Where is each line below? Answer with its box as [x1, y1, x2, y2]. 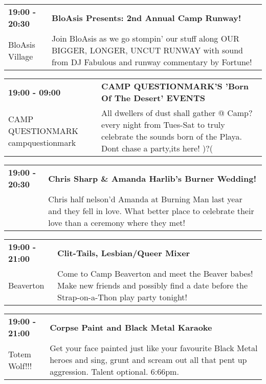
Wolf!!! [8, 359, 32, 372]
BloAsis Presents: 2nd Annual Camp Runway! [51, 11, 241, 24]
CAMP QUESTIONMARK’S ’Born [101, 80, 249, 92]
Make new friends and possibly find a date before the [57, 279, 248, 291]
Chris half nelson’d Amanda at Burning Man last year [48, 193, 242, 205]
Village [8, 50, 33, 62]
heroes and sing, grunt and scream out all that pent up [50, 354, 247, 366]
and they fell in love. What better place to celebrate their [48, 205, 254, 217]
